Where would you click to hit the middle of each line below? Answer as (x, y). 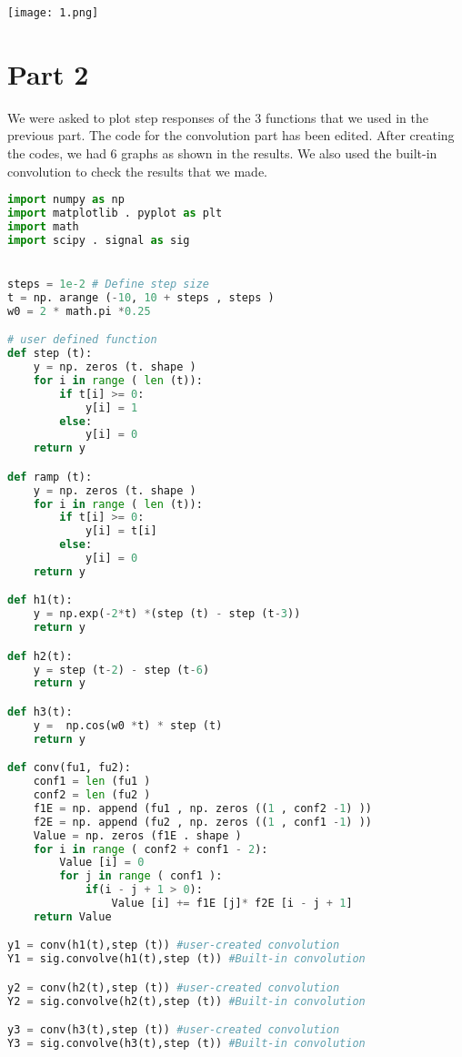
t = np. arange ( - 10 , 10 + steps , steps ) (141, 297)
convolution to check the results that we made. (137, 171)
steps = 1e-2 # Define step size (108, 284)
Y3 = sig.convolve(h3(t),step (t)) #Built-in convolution (186, 1044)
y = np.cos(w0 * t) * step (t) (128, 725)
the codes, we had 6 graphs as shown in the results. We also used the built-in (222, 152)
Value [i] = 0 (102, 863)
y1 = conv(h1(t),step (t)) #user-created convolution (174, 945)
